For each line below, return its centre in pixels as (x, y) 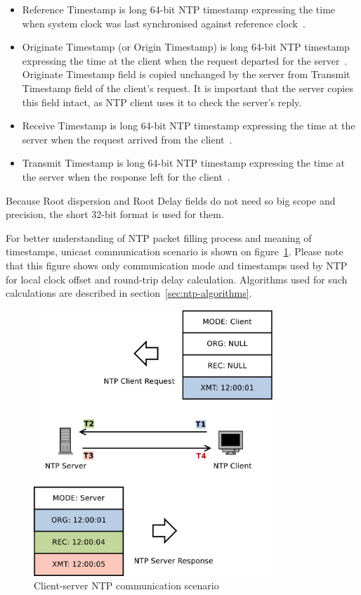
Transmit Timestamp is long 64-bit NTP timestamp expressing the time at (183, 163)
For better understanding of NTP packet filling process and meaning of (159, 237)
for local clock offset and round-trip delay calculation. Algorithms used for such (177, 279)
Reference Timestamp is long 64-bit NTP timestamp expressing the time (179, 9)
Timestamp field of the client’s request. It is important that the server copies (188, 88)
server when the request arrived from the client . (127, 139)
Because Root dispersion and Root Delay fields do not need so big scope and (171, 200)
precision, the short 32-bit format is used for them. (115, 214)
